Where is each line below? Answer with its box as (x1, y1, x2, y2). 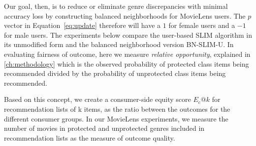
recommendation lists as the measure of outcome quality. (4, 132, 175, 143)
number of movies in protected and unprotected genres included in (4, 123, 205, 133)
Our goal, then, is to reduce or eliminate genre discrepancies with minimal (4, 1, 228, 11)
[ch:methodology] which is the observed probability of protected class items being (4, 58, 249, 69)
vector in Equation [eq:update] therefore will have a (4, 20, 161, 30)
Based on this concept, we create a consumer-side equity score (4, 94, 191, 104)
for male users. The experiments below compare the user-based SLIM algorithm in (4, 29, 252, 40)
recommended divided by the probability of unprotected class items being (4, 68, 226, 78)
